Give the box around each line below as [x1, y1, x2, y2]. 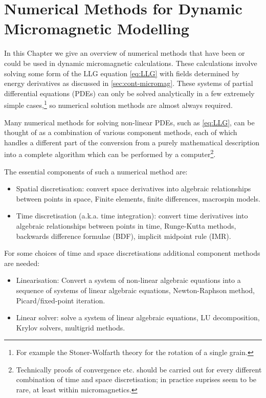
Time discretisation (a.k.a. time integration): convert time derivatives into [16, 210, 248, 221]
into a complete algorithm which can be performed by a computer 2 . [4, 147, 216, 159]
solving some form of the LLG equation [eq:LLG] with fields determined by [4, 68, 239, 78]
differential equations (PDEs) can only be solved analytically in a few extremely [4, 87, 255, 98]
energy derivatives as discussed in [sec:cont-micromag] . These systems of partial [4, 78, 253, 89]
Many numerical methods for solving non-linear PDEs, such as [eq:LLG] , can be [4, 117, 255, 127]
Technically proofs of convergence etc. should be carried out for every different [16, 364, 262, 374]
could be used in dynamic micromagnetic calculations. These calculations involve [4, 57, 257, 68]
